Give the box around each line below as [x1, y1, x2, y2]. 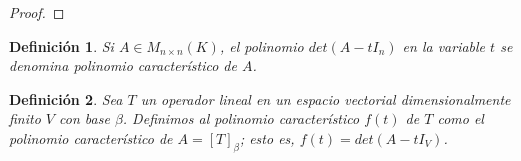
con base [59, 108, 110, 129]
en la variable [402, 35, 486, 56]
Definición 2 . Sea [9, 88, 123, 109]
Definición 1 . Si [9, 35, 114, 56]
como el [437, 108, 484, 129]
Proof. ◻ [9, 2, 65, 22]
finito [9, 108, 41, 129]
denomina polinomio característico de [9, 55, 237, 76]
